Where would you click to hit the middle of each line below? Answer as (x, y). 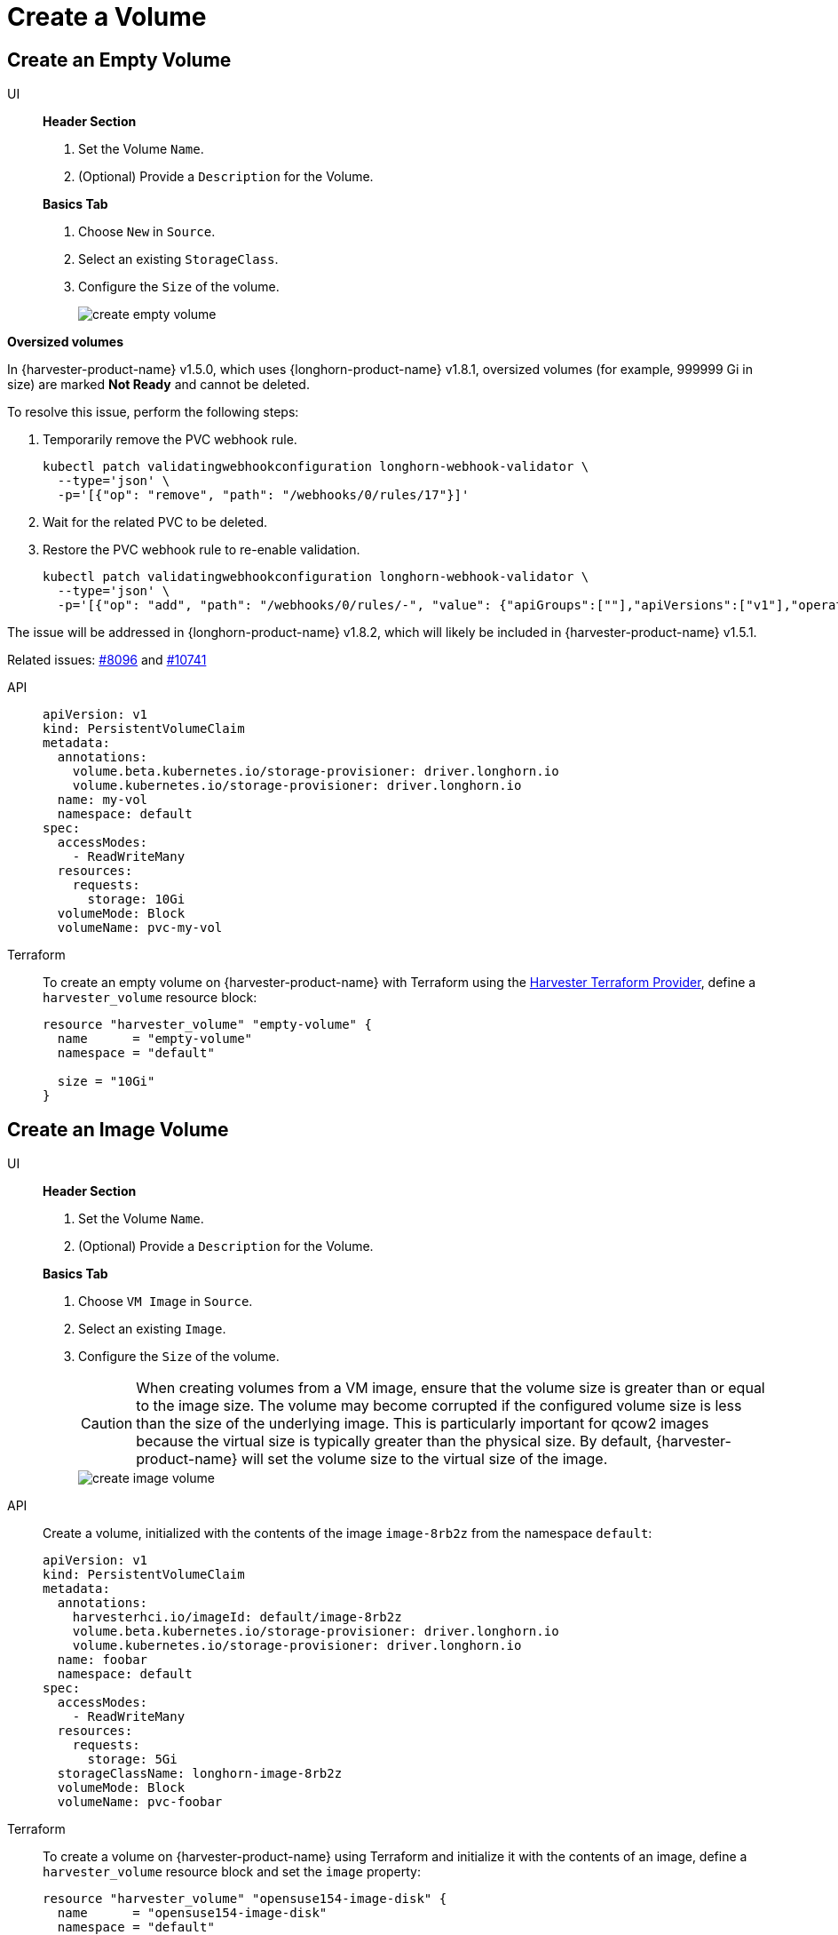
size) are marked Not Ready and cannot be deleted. (158, 385)
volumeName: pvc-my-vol (140, 928)
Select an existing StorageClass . (178, 259)
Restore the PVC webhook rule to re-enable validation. (202, 550)
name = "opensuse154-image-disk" (192, 1913)
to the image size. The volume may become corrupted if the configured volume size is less (439, 1406)
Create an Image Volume (118, 1129)
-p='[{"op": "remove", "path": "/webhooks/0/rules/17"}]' (263, 495)
